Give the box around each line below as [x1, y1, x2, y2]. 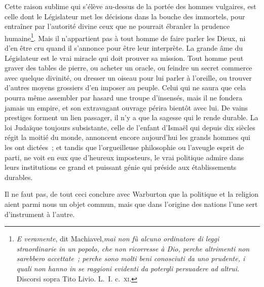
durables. [5, 171, 33, 182]
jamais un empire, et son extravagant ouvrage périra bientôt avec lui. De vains [5, 102, 248, 113]
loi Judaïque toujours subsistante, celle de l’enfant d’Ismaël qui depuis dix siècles [5, 122, 255, 132]
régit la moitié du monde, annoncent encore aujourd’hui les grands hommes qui [5, 132, 250, 142]
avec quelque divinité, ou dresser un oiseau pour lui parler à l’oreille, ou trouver [5, 72, 252, 83]
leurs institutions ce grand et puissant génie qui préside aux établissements [5, 162, 237, 172]
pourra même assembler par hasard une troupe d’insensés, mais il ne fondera [5, 92, 243, 102]
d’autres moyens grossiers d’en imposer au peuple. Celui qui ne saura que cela [5, 82, 246, 93]
